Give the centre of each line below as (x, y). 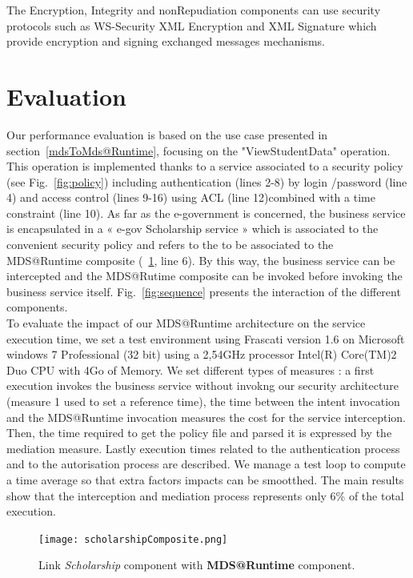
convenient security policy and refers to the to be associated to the (170, 245)
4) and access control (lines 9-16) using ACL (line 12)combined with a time (191, 197)
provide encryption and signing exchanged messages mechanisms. (166, 41)
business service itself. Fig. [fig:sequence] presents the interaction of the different (204, 291)
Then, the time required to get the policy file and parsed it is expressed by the (199, 433)
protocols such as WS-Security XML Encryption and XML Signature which (192, 25)
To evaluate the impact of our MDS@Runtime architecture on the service (186, 323)
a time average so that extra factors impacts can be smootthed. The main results (205, 479)
